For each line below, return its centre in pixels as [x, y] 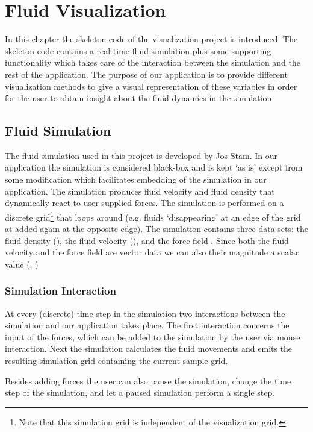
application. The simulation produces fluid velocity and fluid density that [140, 191]
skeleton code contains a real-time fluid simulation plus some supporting [138, 50]
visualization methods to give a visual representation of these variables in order [151, 86]
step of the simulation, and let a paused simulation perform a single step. [140, 393]
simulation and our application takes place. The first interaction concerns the [147, 325]
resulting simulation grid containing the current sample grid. [116, 361]
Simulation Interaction [60, 291]
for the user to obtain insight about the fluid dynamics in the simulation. [140, 98]
